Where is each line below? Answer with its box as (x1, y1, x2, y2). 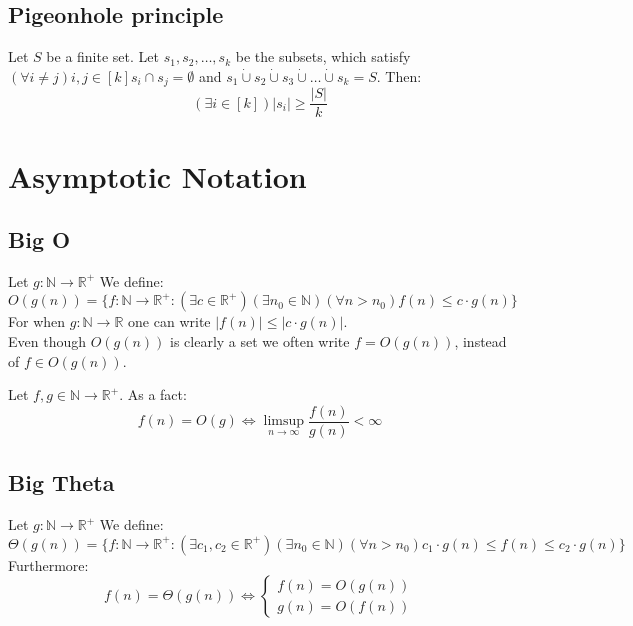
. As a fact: (119, 384, 187, 405)
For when (8, 311, 66, 332)
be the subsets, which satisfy (235, 46, 411, 67)
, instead (454, 331, 507, 352)
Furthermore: (8, 554, 89, 575)
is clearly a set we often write (170, 331, 350, 352)
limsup (263, 414, 305, 429)
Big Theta (8, 467, 115, 498)
